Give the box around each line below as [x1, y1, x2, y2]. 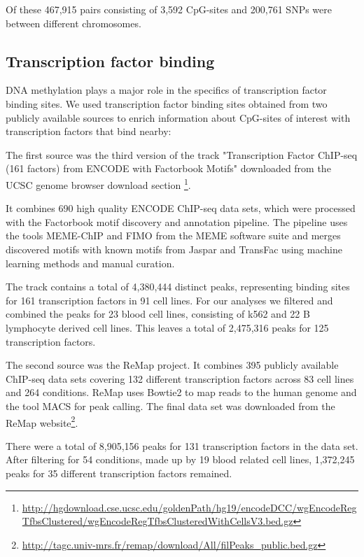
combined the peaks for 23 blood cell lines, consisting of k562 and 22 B [6, 306, 310, 321]
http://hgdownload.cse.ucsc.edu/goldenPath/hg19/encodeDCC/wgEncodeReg [22, 500, 357, 514]
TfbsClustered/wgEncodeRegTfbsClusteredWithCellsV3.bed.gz [22, 514, 293, 528]
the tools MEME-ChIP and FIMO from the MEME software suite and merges [6, 228, 341, 243]
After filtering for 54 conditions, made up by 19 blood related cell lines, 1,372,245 [6, 452, 355, 467]
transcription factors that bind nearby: [6, 124, 171, 139]
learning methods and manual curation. [6, 255, 175, 270]
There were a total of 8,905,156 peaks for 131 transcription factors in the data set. [6, 438, 358, 453]
